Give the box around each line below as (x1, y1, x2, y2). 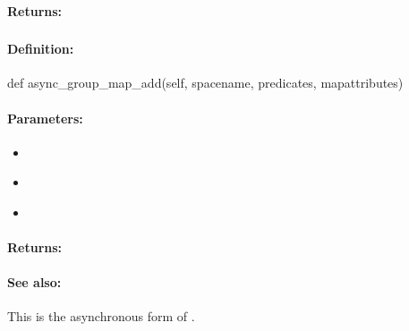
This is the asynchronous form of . (7, 307, 195, 326)
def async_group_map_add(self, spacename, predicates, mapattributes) (7, 73, 404, 92)
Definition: (7, 39, 74, 58)
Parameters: (7, 108, 83, 127)
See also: (7, 273, 62, 292)
